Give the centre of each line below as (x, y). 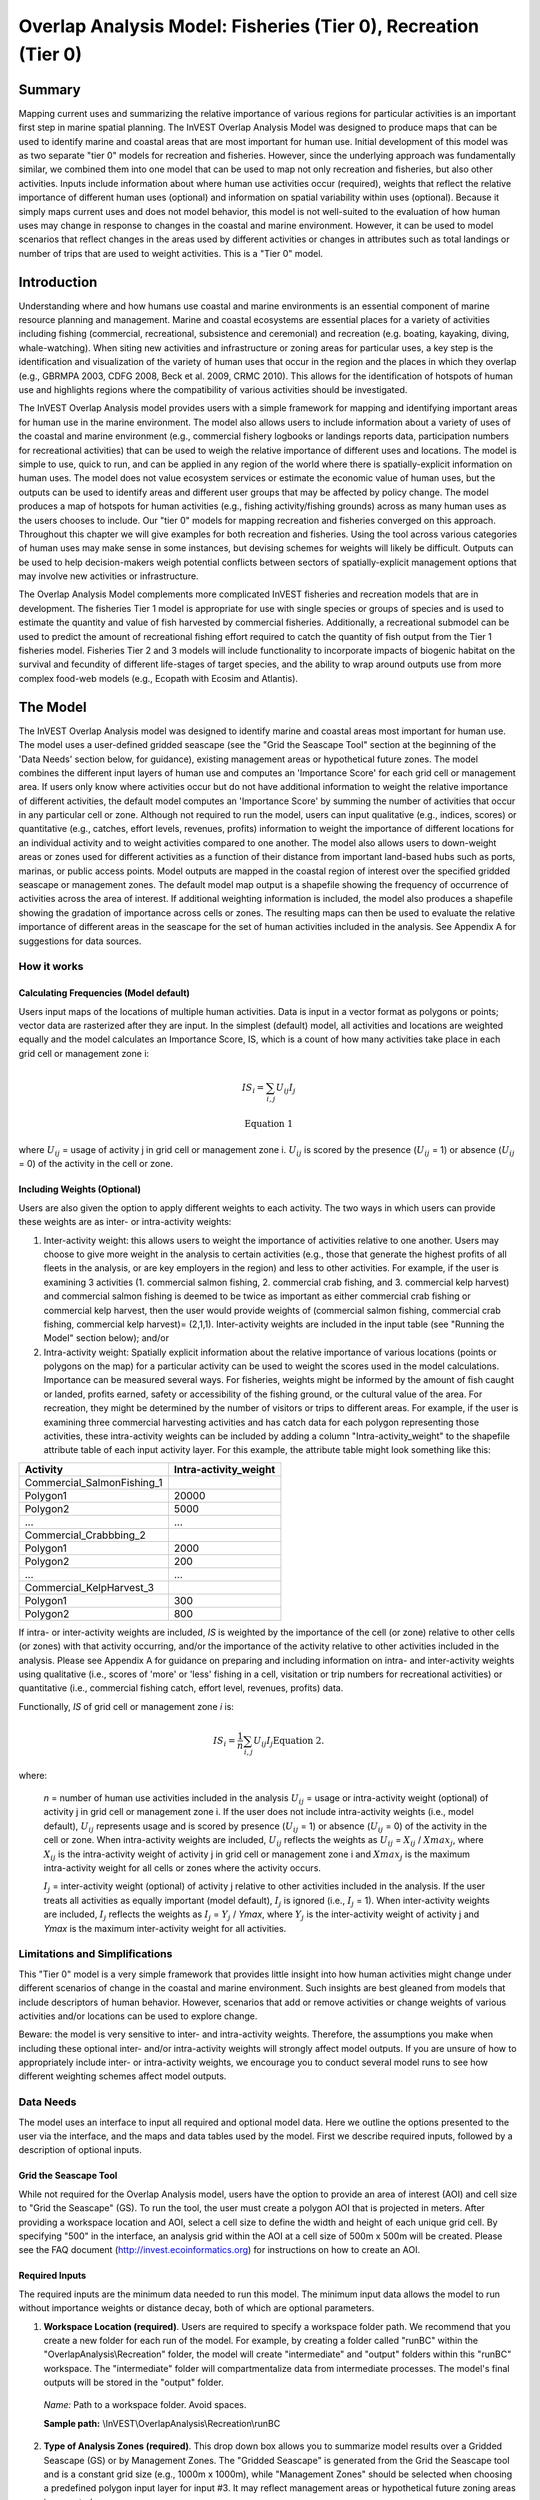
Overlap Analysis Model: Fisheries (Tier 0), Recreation (249, 26)
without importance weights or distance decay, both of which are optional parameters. (196, 2308)
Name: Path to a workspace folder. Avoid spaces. (145, 2405)
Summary (49, 89)
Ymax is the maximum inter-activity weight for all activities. (165, 1928)
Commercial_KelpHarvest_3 (89, 1587)
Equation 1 (269, 1123)
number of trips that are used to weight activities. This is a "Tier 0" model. (171, 253)
